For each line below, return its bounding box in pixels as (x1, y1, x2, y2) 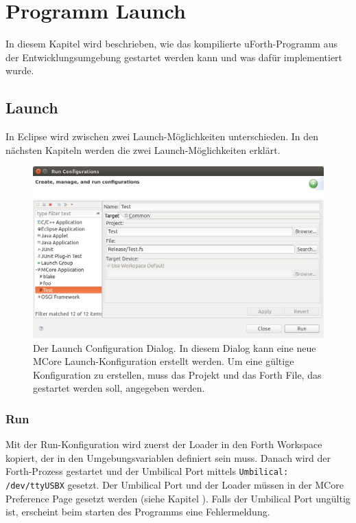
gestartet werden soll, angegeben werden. (33, 381, 205, 395)
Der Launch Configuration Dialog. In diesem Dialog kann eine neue (33, 340, 316, 355)
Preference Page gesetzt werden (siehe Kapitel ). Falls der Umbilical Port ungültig (5, 491, 351, 505)
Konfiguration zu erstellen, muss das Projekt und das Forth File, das (33, 367, 322, 381)
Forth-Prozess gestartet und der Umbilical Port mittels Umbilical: (5, 464, 289, 478)
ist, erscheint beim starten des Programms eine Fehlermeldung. (5, 504, 270, 519)
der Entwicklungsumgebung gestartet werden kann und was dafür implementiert (5, 49, 343, 64)
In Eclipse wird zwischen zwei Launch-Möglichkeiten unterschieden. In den (5, 129, 319, 144)
